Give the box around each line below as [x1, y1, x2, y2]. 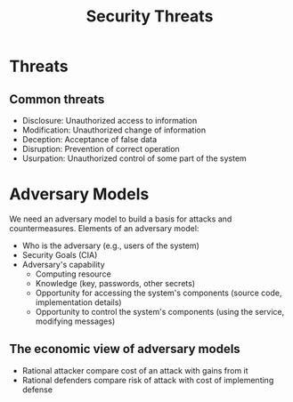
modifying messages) [35, 316, 116, 326]
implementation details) [35, 296, 122, 308]
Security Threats [85, 6, 214, 27]
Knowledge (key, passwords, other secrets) [35, 277, 196, 288]
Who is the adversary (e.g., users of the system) [21, 240, 200, 251]
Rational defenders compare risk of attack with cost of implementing [21, 374, 274, 385]
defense [21, 384, 53, 395]
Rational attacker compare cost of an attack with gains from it [21, 365, 248, 375]
